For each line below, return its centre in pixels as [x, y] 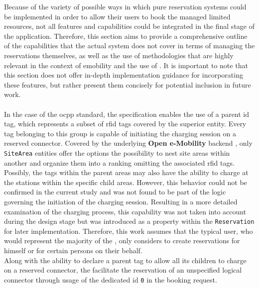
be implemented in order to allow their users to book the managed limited [117, 16]
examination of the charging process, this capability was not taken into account [125, 211]
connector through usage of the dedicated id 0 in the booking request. [111, 279]
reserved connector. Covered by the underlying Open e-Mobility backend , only [128, 143]
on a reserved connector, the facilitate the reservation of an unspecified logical [123, 270]
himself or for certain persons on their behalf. [73, 250]
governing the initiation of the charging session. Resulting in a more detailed [121, 201]
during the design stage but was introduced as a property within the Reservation [129, 221]
